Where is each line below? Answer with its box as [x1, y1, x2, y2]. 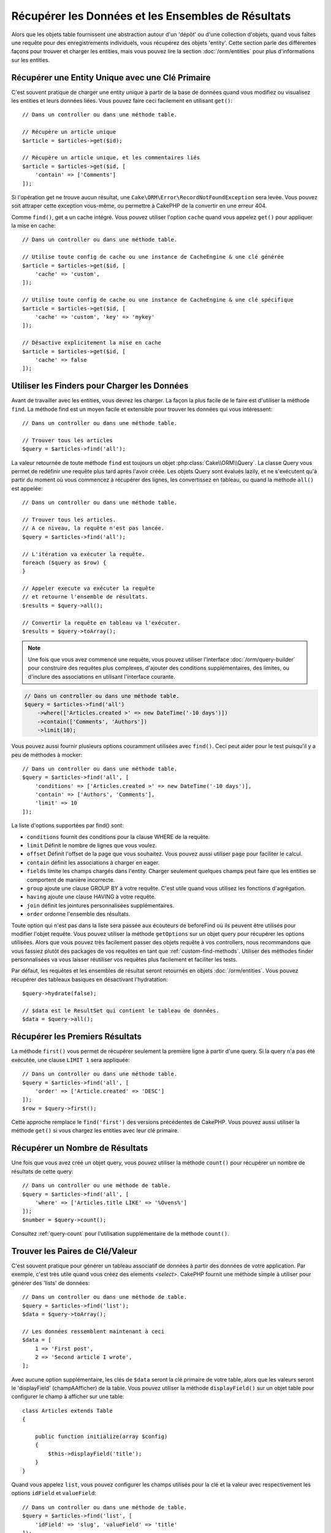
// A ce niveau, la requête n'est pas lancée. [22, 525, 165, 532]
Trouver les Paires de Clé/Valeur [11, 1245, 137, 1256]
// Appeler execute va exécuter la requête [22, 585, 155, 592]
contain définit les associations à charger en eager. [26, 858, 160, 866]
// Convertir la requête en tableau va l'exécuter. [22, 619, 181, 626]
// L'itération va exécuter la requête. [22, 551, 145, 557]
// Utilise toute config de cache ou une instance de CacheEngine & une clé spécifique [22, 296, 294, 304]
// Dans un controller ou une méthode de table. [22, 1182, 171, 1189]
